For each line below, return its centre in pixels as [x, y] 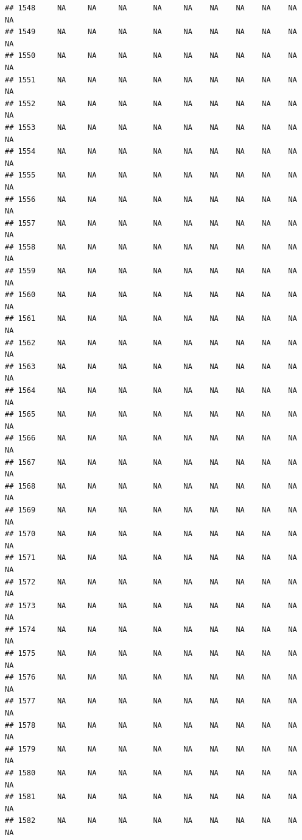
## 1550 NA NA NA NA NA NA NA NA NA [151, 56]
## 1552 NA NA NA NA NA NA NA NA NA [151, 103]
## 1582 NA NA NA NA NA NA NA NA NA [151, 821]
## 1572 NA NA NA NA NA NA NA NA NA [151, 582]
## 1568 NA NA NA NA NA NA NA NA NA [151, 486]
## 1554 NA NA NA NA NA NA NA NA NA [151, 152]
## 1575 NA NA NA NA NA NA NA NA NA [151, 654]
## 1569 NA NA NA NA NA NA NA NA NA [151, 510]
